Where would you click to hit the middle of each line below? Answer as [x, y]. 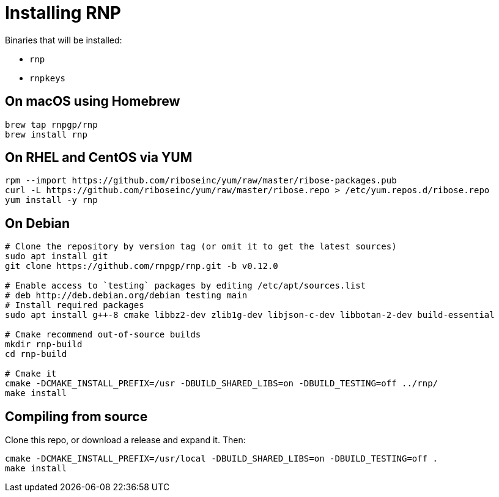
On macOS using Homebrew [93, 101]
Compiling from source [76, 416]
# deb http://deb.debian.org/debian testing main [126, 296]
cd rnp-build [36, 354]
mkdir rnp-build [44, 344]
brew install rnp [46, 134]
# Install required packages [75, 305]
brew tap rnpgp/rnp [51, 124]
